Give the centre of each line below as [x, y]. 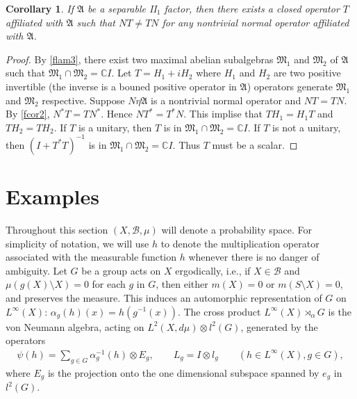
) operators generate [290, 86]
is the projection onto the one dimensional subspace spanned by [183, 372]
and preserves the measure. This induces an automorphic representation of [164, 297]
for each [109, 284]
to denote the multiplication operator [240, 243]
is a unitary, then [115, 127]
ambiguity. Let [36, 270]
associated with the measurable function [91, 257]
